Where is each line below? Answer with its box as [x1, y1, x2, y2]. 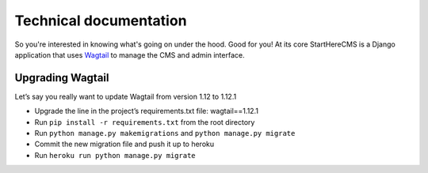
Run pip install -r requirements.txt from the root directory [34, 117, 255, 126]
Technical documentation [14, 12, 187, 29]
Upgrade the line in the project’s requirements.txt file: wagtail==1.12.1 [34, 107, 259, 116]
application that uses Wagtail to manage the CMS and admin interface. [14, 50, 245, 59]
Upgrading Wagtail [14, 71, 109, 85]
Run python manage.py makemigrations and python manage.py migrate [34, 129, 296, 138]
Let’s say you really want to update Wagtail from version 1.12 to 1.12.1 [14, 92, 237, 101]
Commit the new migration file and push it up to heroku [34, 139, 215, 149]
